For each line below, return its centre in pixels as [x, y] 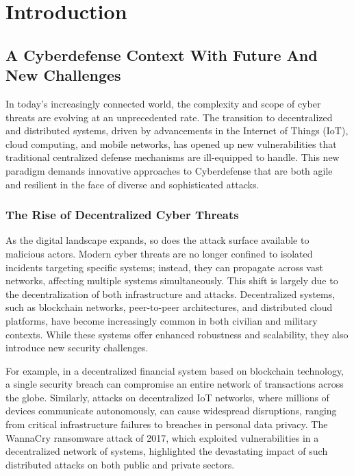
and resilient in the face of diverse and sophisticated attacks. [132, 184]
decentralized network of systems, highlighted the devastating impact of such [167, 451]
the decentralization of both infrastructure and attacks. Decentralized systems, [170, 293]
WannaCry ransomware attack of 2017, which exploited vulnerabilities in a [162, 437]
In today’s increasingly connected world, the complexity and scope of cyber [163, 103]
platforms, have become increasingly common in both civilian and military [162, 320]
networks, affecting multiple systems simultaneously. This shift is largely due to [172, 280]
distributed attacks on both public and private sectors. [120, 464]
